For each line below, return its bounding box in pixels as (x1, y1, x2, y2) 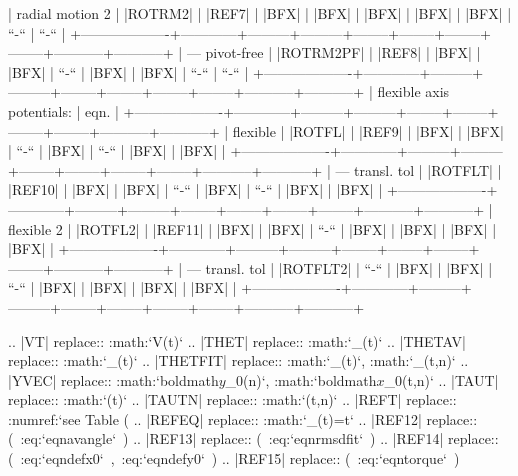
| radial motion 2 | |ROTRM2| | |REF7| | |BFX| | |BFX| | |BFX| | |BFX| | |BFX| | (8, 3, 512, 23)
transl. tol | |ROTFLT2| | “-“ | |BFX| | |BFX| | (205, 257, 493, 278)
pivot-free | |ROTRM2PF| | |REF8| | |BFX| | (205, 42, 481, 63)
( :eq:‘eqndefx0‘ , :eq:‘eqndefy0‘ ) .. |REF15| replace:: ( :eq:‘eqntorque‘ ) (8, 448, 460, 469)
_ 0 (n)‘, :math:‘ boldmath (225, 369, 377, 390)
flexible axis (377, 81, 450, 102)
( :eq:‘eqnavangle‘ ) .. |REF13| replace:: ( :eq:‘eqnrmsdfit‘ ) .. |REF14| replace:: (8, 428, 499, 449)
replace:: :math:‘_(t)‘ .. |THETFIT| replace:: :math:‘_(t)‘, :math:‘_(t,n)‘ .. (8, 350, 469, 371)
